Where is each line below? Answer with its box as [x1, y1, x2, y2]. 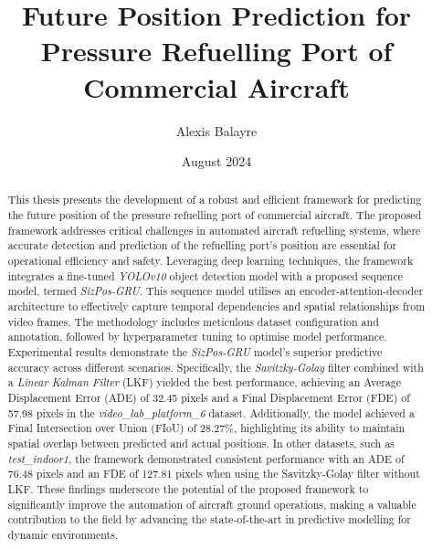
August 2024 [181, 152, 252, 171]
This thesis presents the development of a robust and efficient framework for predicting [7, 192, 422, 207]
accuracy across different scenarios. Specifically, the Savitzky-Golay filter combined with [7, 359, 424, 375]
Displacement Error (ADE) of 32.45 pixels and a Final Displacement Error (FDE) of [7, 390, 410, 406]
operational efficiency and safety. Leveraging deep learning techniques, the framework [7, 253, 414, 269]
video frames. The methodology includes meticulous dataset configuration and [7, 313, 379, 329]
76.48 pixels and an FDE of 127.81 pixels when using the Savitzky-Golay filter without [7, 466, 420, 481]
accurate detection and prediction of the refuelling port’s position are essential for [7, 238, 397, 253]
